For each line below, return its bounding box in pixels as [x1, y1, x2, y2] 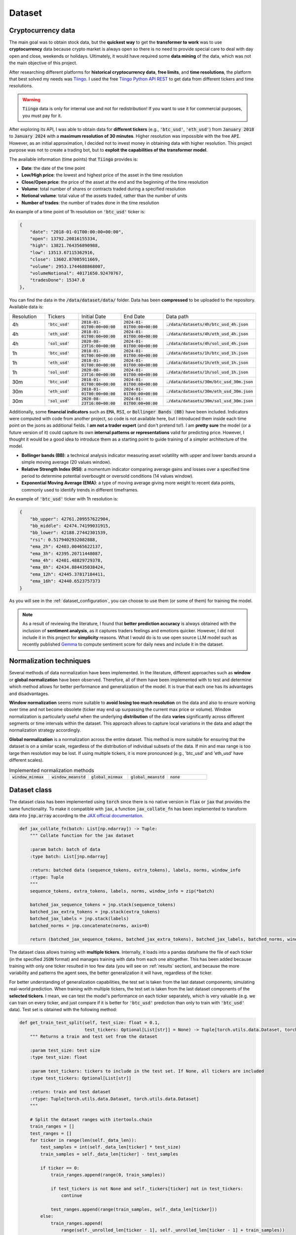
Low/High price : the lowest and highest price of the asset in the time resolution [21, 172, 183, 178]
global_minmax [91, 774, 123, 780]
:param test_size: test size [30, 1047, 101, 1053]
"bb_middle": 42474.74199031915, [30, 523, 111, 529]
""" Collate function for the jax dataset [30, 833, 134, 838]
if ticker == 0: [40, 1165, 80, 1171]
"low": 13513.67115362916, [30, 249, 96, 255]
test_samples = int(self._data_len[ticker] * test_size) [40, 1144, 181, 1150]
